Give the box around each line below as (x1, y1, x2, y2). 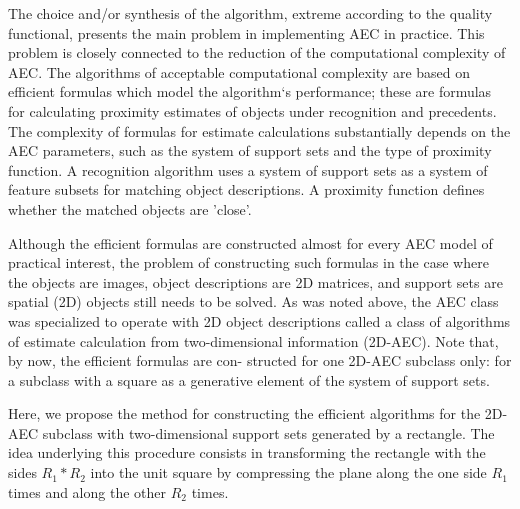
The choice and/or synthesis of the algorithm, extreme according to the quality (8, 3, 493, 23)
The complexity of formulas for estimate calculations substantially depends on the (8, 120, 511, 141)
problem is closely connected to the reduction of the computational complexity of (8, 42, 506, 63)
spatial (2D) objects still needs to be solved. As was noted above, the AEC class (8, 291, 499, 312)
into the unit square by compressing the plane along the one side (90, 462, 487, 483)
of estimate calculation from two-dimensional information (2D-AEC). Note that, (8, 330, 499, 351)
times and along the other (8, 481, 167, 502)
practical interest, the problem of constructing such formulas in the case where (8, 252, 489, 273)
